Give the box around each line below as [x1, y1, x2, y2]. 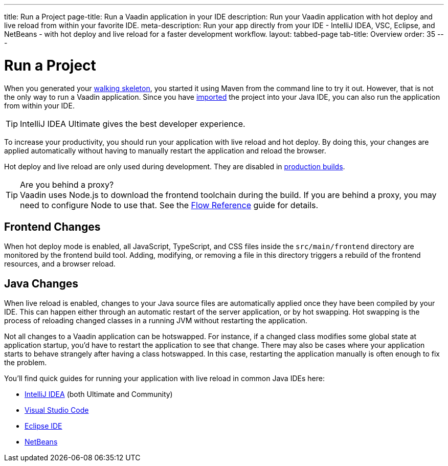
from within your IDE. [4, 101, 75, 110]
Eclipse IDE [25, 421, 62, 431]
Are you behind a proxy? [20, 179, 114, 190]
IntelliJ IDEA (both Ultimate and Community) [25, 390, 173, 399]
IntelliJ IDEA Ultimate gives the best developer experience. [20, 118, 245, 129]
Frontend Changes [4, 220, 101, 233]
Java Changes [4, 277, 79, 290]
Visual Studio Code [25, 406, 89, 415]
